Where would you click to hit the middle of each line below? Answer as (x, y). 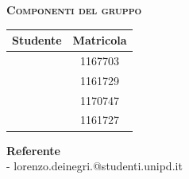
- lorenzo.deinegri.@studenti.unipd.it (94, 166)
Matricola (100, 40)
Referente (33, 150)
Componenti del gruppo (74, 10)
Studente (37, 40)
